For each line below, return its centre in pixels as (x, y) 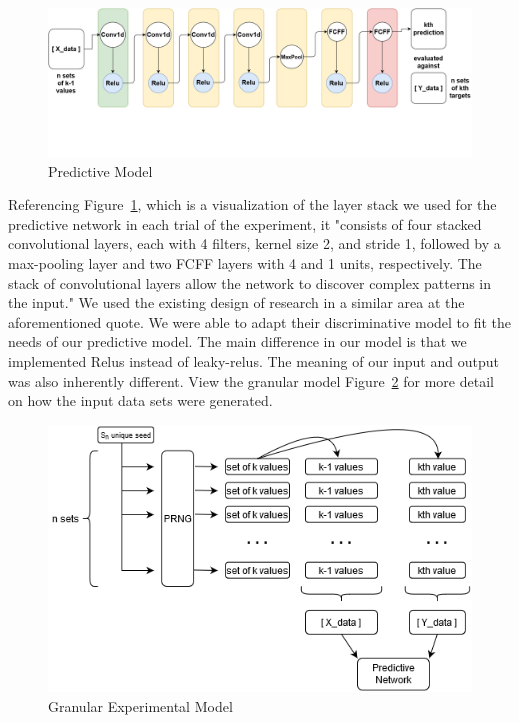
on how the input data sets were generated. (140, 400)
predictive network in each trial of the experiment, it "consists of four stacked (245, 223)
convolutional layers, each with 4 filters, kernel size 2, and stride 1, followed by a (254, 243)
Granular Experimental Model (140, 705)
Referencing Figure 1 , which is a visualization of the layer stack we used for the (252, 204)
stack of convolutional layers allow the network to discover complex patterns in (250, 282)
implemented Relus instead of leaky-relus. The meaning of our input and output (253, 361)
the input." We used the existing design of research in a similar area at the (236, 302)
